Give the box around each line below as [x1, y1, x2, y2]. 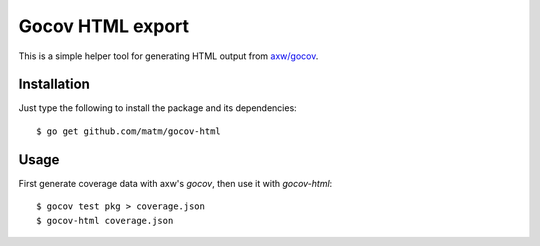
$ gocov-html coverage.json [36, 215, 174, 226]
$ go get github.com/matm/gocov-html [36, 125, 222, 137]
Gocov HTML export [18, 15, 190, 37]
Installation [18, 76, 90, 93]
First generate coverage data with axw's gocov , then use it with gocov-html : [18, 177, 333, 189]
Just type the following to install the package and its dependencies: [18, 102, 297, 114]
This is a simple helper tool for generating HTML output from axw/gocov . [18, 50, 319, 62]
